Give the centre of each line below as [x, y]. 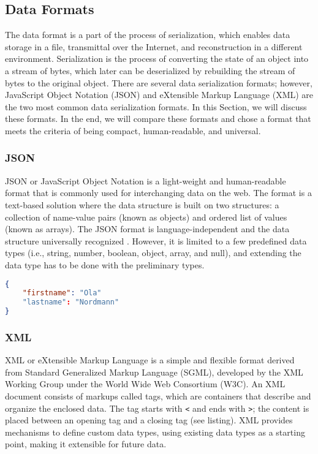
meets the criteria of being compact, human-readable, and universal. [133, 130]
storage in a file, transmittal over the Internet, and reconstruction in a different [154, 46]
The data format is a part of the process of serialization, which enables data [148, 35]
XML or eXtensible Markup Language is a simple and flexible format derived [150, 360]
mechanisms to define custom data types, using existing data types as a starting [155, 432]
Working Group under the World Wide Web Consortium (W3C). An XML [145, 384]
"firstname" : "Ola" [62, 293]
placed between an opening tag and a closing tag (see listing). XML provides [149, 420]
